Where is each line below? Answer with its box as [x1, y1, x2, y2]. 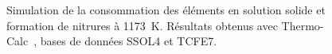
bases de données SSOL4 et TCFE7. [40, 33, 217, 49]
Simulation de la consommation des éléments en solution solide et [6, 2, 326, 17]
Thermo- [281, 17, 324, 33]
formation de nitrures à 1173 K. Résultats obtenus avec [6, 17, 278, 33]
